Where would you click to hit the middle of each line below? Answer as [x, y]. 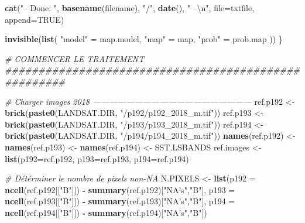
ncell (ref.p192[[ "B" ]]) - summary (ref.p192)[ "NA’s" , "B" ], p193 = [120, 189]
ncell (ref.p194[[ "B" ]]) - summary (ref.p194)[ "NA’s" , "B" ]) [106, 212]
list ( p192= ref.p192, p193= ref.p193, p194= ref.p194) [97, 158]
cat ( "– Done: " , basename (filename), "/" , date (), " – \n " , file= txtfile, [130, 8]
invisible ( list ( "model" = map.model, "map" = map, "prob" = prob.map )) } [144, 39]
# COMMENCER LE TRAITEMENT [75, 58]
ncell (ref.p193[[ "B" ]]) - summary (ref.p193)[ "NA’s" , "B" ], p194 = [120, 201]
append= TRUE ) [35, 19]
